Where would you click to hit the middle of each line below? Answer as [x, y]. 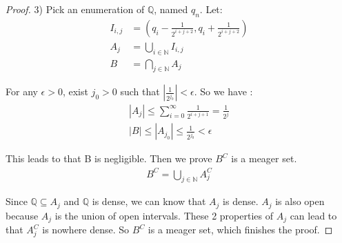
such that [140, 91]
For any [22, 91]
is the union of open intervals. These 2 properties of [164, 215]
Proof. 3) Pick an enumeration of [75, 9]
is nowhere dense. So [86, 230]
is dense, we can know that [149, 201]
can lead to [313, 215]
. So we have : [223, 91]
